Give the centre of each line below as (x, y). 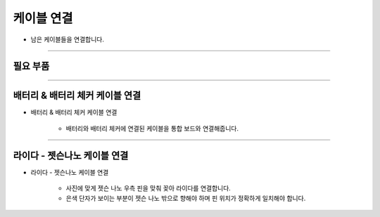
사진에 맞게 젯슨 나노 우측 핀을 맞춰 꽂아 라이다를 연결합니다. (148, 188)
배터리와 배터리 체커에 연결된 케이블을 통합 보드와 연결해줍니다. (152, 128)
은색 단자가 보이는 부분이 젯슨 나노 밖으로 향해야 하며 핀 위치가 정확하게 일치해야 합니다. (186, 198)
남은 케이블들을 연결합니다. (68, 39)
